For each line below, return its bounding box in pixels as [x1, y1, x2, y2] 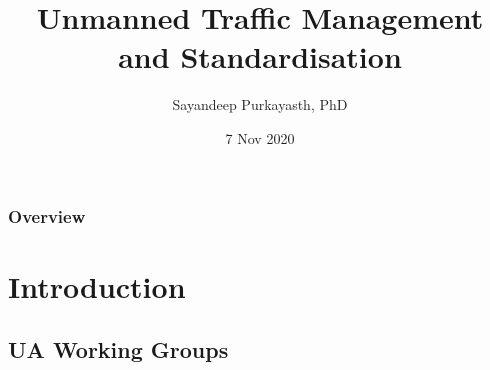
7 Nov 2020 [225, 127, 295, 148]
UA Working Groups [8, 334, 229, 365]
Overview [8, 203, 86, 228]
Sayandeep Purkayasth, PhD [172, 94, 348, 115]
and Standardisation [118, 36, 402, 77]
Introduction [8, 265, 186, 306]
